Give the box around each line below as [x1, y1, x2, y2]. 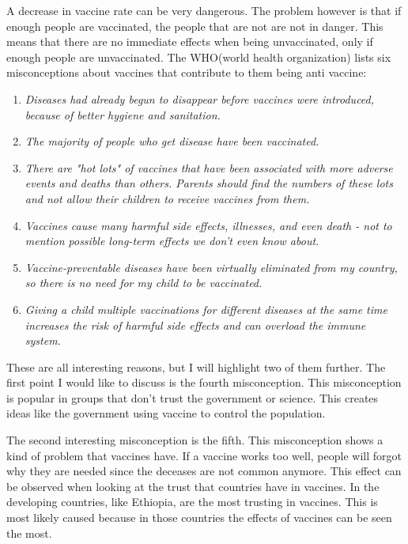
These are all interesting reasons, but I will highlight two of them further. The [6, 358, 386, 375]
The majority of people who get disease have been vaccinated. [25, 133, 319, 149]
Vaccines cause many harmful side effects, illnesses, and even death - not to [25, 217, 392, 233]
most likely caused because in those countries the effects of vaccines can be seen [6, 509, 392, 526]
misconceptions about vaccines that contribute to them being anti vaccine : [6, 64, 367, 81]
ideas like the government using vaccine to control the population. [6, 405, 326, 421]
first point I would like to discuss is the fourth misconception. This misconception [6, 374, 402, 391]
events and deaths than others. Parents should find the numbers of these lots [25, 175, 393, 191]
